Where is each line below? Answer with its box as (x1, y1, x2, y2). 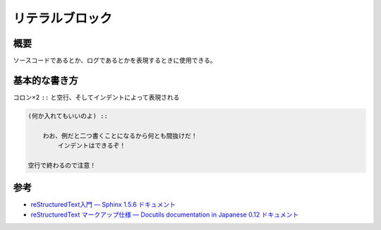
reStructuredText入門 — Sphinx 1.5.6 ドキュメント (30, 200, 176, 209)
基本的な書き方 (13, 74, 78, 86)
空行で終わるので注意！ (28, 161, 97, 169)
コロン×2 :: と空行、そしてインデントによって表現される (13, 92, 180, 102)
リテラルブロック (13, 11, 113, 26)
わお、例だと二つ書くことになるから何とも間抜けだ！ (42, 131, 198, 140)
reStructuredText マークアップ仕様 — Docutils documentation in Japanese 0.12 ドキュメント (30, 210, 299, 219)
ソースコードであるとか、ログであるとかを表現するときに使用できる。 (13, 56, 217, 65)
